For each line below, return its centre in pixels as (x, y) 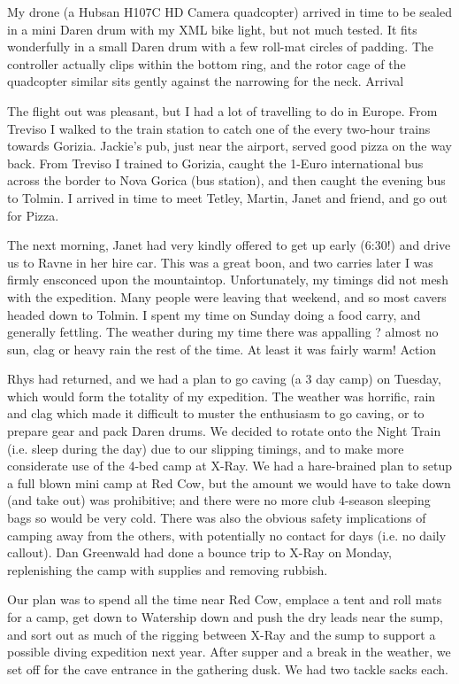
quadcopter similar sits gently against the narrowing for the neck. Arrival (206, 81)
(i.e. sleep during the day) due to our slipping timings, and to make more (206, 448)
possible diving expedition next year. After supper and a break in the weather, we (229, 652)
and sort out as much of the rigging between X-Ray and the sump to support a (222, 634)
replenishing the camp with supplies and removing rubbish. (168, 569)
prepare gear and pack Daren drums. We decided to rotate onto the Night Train (224, 431)
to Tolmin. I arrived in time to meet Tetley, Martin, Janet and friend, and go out (227, 197)
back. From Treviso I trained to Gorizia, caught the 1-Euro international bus (215, 163)
